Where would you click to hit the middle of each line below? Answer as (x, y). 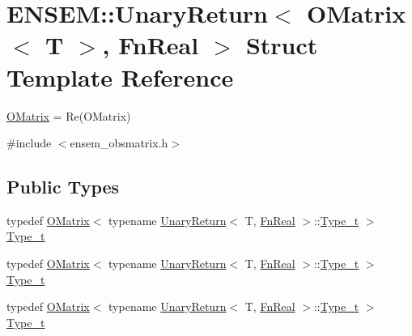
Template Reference (120, 77)
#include (29, 143)
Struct (282, 45)
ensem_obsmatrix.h (119, 143)
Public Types (63, 187)
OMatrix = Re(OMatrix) (69, 115)
